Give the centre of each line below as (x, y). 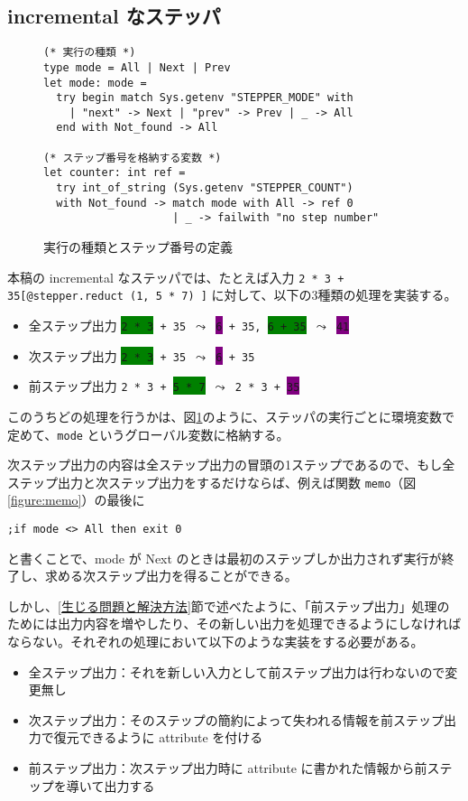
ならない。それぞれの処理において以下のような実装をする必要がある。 (216, 642)
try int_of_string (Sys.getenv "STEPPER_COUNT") (205, 188)
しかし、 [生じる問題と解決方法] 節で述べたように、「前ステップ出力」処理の (229, 605)
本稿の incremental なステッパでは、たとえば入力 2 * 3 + (176, 277)
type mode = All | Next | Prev (137, 67)
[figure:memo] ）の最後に (76, 500)
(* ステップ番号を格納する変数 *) (133, 158)
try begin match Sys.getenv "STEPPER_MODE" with (205, 98)
